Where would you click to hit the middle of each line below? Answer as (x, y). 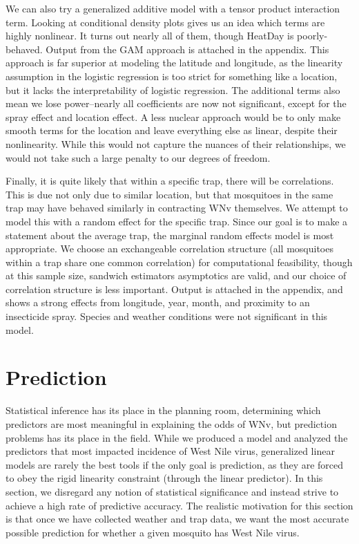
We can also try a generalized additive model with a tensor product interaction (173, 8)
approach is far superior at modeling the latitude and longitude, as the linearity (174, 63)
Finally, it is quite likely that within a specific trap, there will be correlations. (170, 181)
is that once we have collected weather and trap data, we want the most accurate (177, 519)
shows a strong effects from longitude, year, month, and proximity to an (158, 302)
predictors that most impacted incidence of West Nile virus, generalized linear (170, 451)
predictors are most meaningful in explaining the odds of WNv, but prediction (171, 423)
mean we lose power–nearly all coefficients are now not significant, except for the (176, 103)
